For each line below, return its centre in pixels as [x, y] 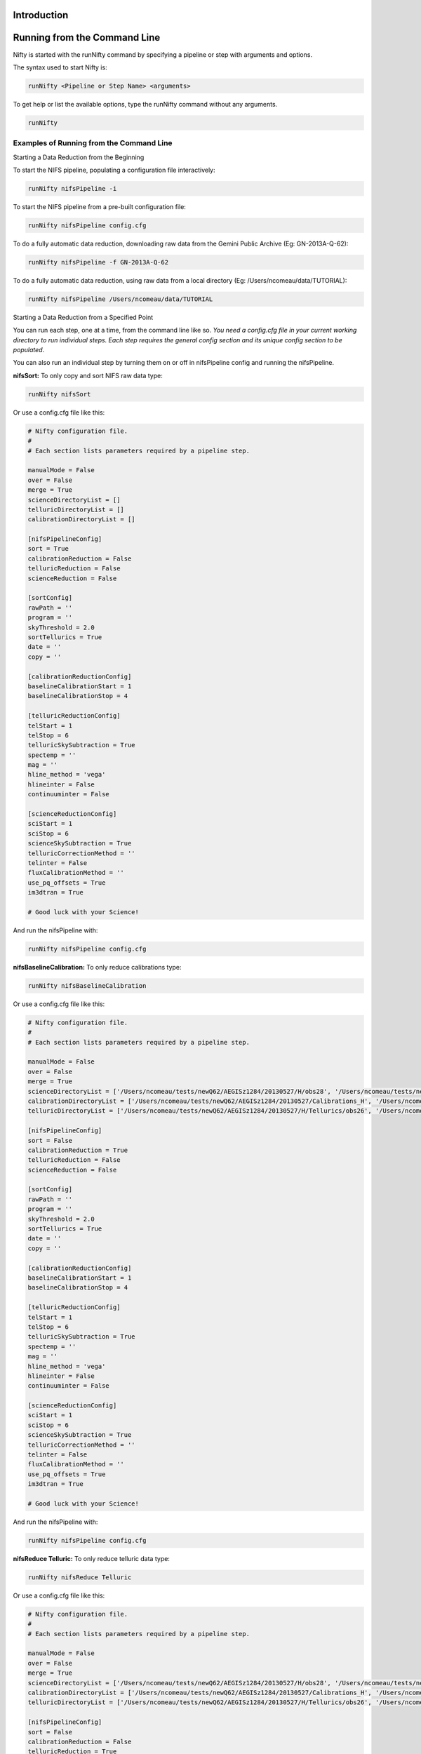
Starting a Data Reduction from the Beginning [79, 157]
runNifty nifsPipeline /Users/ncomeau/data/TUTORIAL [120, 299]
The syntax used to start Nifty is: [60, 67]
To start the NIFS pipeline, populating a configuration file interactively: [114, 170]
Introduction [41, 15]
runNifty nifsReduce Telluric [80, 1577]
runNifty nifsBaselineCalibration [87, 985]
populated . [29, 350]
